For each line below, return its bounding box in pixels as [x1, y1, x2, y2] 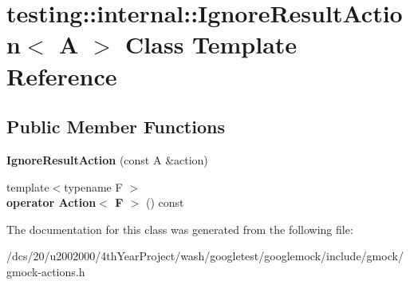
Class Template [125, 28, 298, 61]
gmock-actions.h [6, 263, 85, 279]
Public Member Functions [6, 114, 225, 139]
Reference [6, 59, 117, 92]
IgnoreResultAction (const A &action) [6, 151, 208, 168]
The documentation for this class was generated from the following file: [6, 220, 353, 237]
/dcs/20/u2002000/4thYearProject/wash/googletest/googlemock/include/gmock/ [6, 247, 404, 264]
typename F [64, 178, 123, 195]
